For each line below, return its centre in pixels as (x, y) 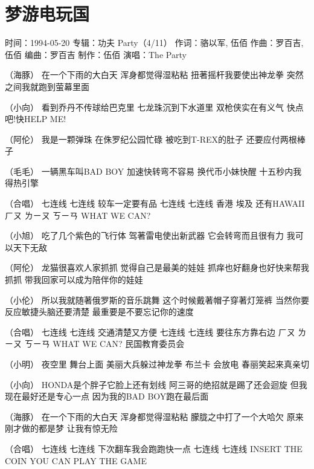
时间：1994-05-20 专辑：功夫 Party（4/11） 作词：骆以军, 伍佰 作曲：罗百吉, (154, 43)
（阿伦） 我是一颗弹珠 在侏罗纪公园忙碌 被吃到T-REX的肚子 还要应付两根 (151, 139)
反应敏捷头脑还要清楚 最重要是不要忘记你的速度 (99, 312)
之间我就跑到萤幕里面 (47, 86)
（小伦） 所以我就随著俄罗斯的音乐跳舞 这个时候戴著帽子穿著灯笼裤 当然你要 (157, 299)
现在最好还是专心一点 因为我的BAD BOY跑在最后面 (107, 396)
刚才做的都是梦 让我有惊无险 (61, 428)
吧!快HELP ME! (36, 119)
